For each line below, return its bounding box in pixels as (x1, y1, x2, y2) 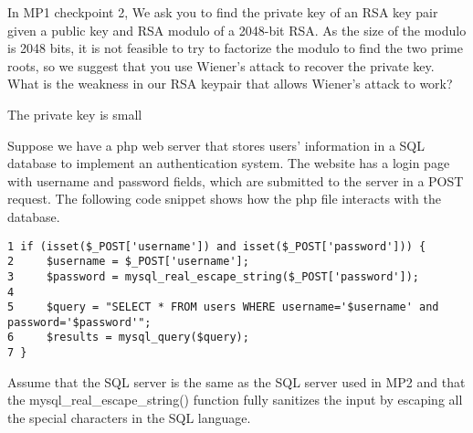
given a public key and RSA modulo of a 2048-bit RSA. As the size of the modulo (7, 20, 467, 39)
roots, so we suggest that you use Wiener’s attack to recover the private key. (7, 56, 435, 75)
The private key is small (7, 104, 142, 123)
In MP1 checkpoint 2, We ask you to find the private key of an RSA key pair (7, 3, 438, 21)
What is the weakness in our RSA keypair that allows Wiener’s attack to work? (7, 74, 453, 93)
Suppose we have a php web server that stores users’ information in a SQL (7, 135, 426, 154)
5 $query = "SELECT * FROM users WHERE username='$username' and (7, 301, 439, 314)
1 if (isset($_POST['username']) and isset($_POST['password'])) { (7, 239, 426, 253)
